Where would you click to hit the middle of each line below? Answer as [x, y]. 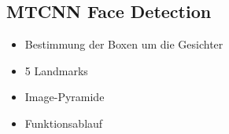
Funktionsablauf [64, 123]
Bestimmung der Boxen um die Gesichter [124, 44]
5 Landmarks [56, 70]
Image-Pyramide [65, 97]
